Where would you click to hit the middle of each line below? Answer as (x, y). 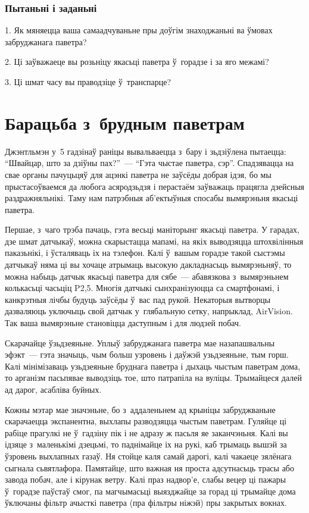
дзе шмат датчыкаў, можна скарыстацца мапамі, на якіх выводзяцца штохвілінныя (154, 241)
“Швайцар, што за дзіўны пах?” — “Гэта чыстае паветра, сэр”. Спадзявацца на (149, 163)
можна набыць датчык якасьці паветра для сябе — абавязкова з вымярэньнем (147, 276)
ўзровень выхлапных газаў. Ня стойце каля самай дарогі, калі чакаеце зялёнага (148, 456)
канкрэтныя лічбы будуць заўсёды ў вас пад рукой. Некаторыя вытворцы (138, 299)
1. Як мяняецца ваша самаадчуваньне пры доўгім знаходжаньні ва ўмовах (139, 30)
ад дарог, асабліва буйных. (53, 389)
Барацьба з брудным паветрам (125, 122)
